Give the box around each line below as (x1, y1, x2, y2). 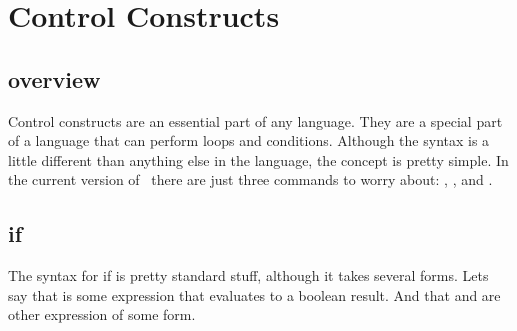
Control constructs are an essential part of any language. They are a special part (8, 110, 503, 131)
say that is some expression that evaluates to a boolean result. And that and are (8, 284, 501, 305)
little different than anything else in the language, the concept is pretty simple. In (8, 149, 509, 170)
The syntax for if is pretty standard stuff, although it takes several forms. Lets (8, 265, 489, 286)
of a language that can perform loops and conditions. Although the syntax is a (8, 130, 490, 151)
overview (8, 63, 101, 94)
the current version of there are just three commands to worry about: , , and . (8, 169, 493, 190)
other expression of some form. (8, 304, 196, 325)
